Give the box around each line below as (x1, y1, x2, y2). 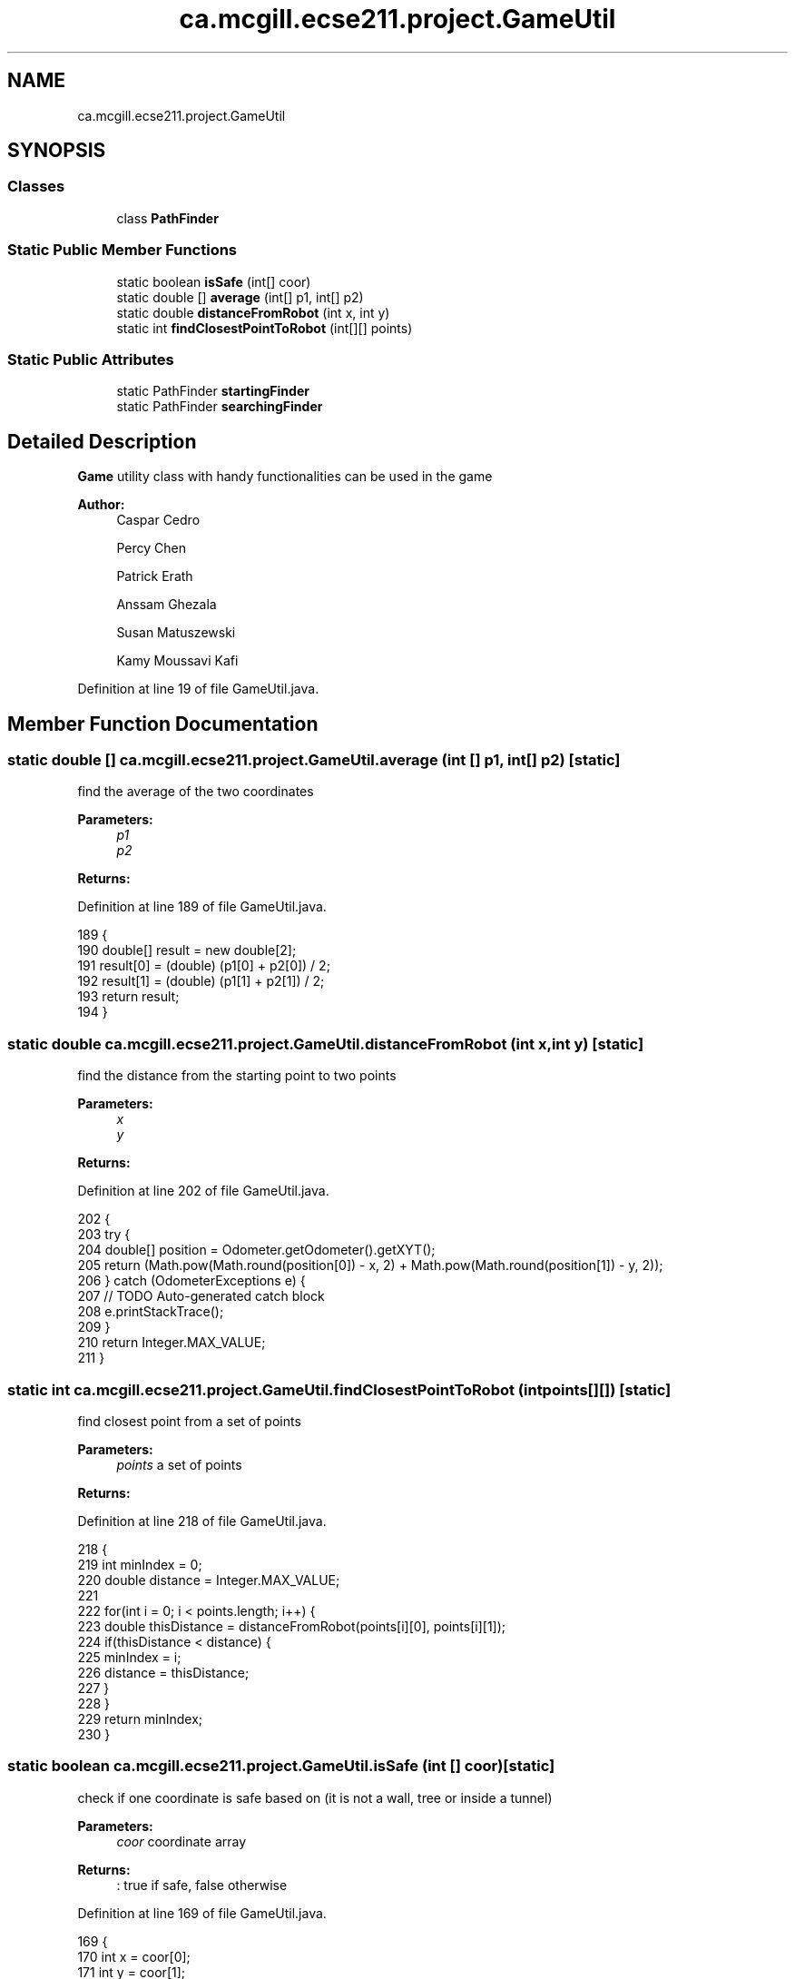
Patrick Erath (116, 568, 193, 585)
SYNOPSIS (7, 139, 106, 162)
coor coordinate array (116, 1833, 247, 1849)
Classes (7, 177, 65, 196)
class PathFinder (116, 210, 219, 226)
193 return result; (77, 989, 180, 1005)
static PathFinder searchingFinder (116, 399, 323, 415)
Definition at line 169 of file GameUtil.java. (77, 1905, 327, 1921)
